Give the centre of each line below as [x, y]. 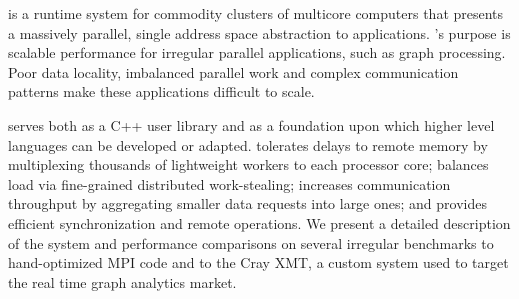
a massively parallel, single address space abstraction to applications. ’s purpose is [259, 32]
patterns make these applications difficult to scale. [161, 91]
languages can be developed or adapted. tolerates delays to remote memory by [248, 144]
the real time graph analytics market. [122, 281]
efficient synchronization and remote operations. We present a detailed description [259, 222]
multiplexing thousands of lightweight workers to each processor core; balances [248, 164]
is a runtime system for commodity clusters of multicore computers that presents [256, 13]
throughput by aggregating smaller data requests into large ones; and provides [247, 203]
